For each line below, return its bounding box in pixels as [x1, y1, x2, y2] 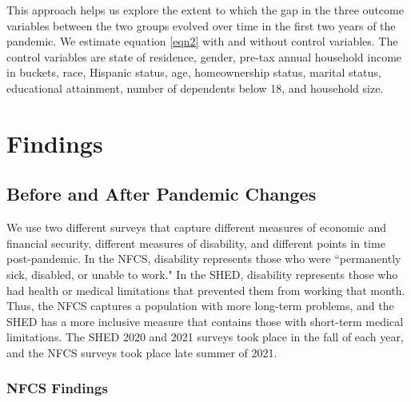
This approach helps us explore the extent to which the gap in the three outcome [6, 2, 404, 18]
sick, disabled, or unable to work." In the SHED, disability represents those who [6, 265, 398, 282]
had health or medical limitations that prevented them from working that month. [6, 281, 405, 298]
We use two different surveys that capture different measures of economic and [6, 219, 386, 236]
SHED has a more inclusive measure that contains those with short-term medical [6, 312, 404, 329]
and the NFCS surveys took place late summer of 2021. [6, 344, 277, 360]
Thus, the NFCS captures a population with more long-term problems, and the [6, 297, 394, 314]
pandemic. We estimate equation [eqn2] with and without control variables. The [6, 33, 398, 50]
